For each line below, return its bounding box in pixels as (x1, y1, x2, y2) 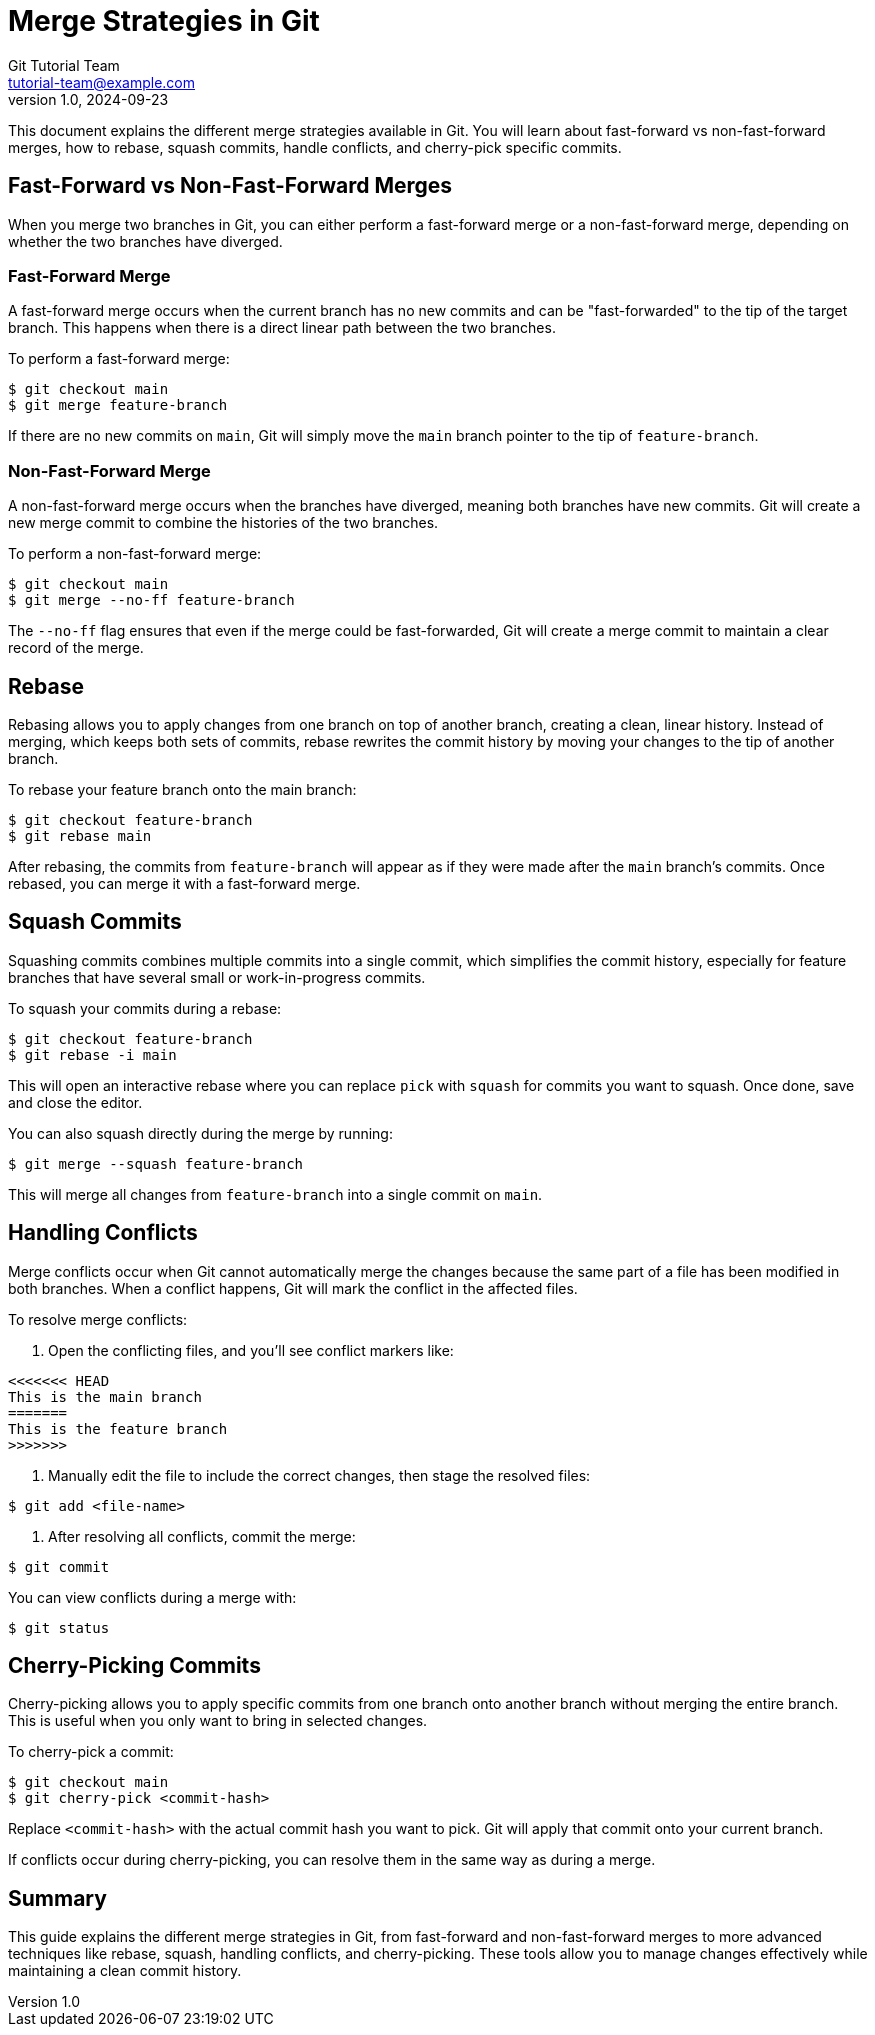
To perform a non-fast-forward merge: (8, 545, 262, 563)
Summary (8, 1885, 107, 1911)
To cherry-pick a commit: (8, 1743, 174, 1761)
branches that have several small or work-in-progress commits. (8, 968, 426, 986)
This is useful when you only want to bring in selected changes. (8, 1712, 428, 1730)
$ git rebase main (8, 827, 152, 844)
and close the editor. (8, 1093, 143, 1111)
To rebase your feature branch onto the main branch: (8, 780, 357, 798)
